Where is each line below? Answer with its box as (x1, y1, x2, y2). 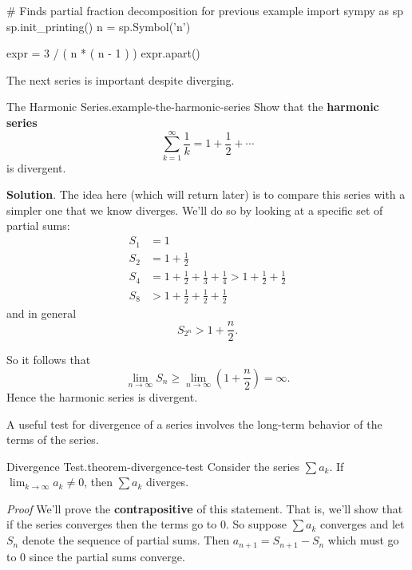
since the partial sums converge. (29, 548, 185, 564)
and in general (6, 304, 77, 321)
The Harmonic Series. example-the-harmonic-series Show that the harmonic (6, 98, 379, 115)
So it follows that (6, 351, 91, 368)
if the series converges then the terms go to (6, 516, 217, 532)
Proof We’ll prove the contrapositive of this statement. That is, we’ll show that (6, 500, 403, 517)
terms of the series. (6, 431, 99, 448)
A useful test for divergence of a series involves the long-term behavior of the (6, 415, 382, 432)
